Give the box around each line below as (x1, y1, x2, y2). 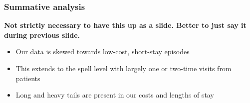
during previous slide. (4, 29, 80, 40)
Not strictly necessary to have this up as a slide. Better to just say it (4, 20, 247, 30)
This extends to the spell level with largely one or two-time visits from (15, 63, 232, 73)
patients (15, 73, 40, 83)
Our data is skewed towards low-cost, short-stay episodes (15, 46, 190, 57)
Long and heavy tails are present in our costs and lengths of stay (15, 90, 214, 100)
